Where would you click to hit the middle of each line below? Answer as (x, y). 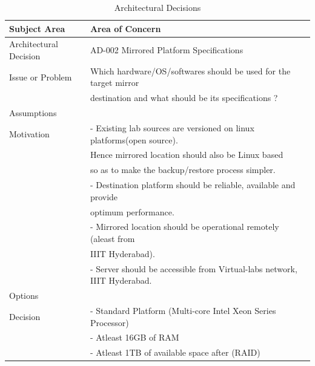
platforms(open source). (134, 139)
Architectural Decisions (157, 7)
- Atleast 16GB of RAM (134, 337)
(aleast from (112, 238)
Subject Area (37, 28)
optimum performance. (132, 211)
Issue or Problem (41, 77)
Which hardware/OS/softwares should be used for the (190, 70)
